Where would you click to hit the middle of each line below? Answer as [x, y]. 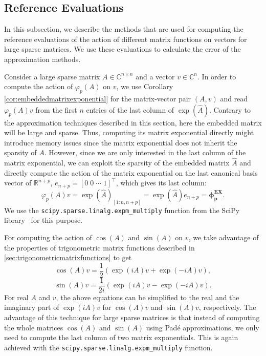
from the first [56, 109]
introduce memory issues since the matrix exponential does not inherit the [121, 142]
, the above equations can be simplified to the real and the [148, 297]
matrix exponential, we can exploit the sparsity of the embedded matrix [117, 163]
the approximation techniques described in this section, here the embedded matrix [133, 122]
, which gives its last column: [161, 183]
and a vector [155, 76]
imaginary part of [32, 307]
